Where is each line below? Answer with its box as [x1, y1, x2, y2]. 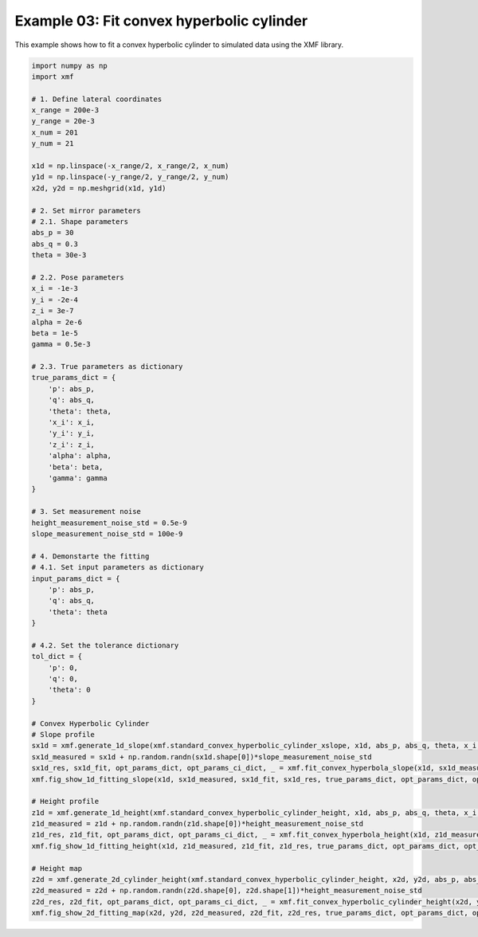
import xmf [31, 72, 74, 81]
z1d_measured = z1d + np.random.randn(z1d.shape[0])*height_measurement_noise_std [31, 819, 364, 829]
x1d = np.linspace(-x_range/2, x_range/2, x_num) [31, 162, 229, 171]
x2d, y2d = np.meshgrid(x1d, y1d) [31, 183, 167, 193]
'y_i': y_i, [48, 429, 96, 438]
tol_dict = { [31, 652, 83, 661]
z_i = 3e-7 [31, 307, 74, 316]
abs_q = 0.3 [31, 239, 79, 249]
